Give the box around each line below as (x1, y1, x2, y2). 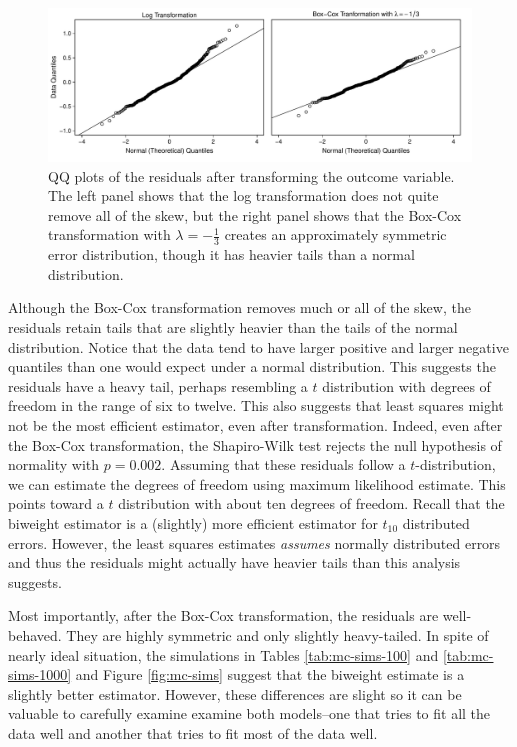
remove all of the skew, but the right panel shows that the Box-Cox (48, 204, 462, 225)
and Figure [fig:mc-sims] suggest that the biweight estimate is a (75, 664, 465, 685)
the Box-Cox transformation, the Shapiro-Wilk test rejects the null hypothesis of (8, 434, 502, 455)
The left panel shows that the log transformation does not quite (48, 185, 439, 206)
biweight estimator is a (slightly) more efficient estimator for (8, 512, 378, 533)
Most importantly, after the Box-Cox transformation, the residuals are (8, 605, 439, 626)
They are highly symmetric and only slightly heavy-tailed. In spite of (66, 624, 489, 645)
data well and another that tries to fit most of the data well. (8, 722, 378, 743)
